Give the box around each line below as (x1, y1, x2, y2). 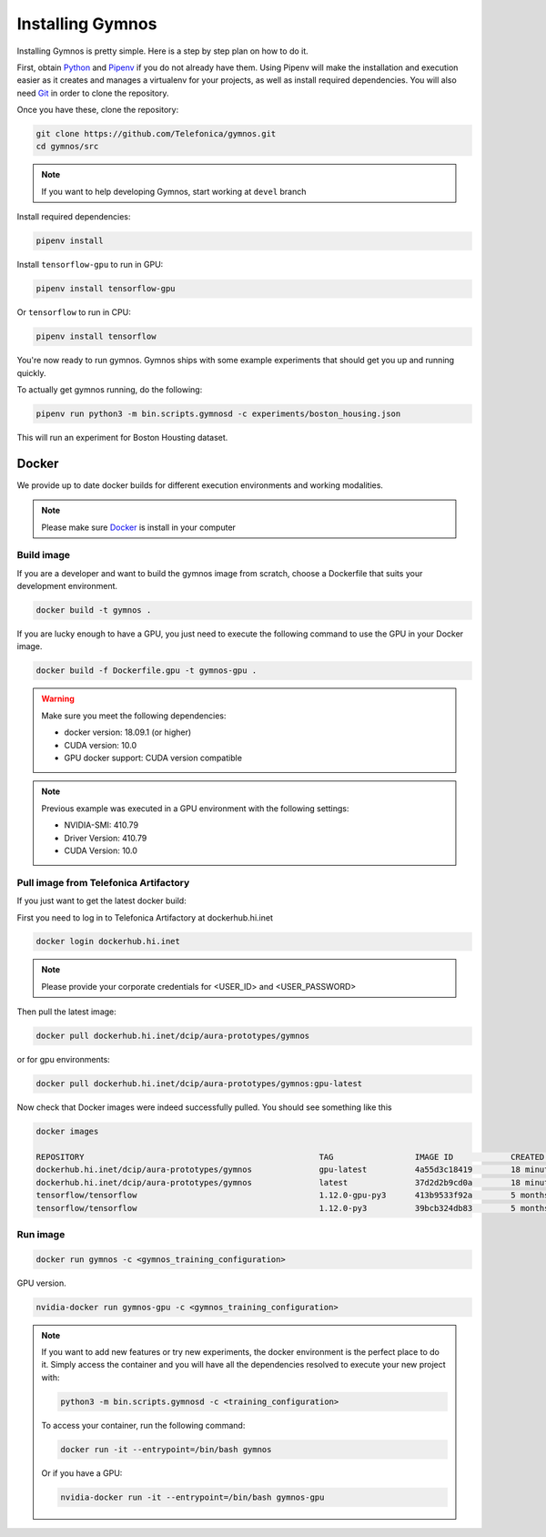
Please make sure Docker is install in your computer (41, 522, 237, 533)
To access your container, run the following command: (41, 1420, 246, 1430)
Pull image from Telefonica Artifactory (16, 876, 190, 889)
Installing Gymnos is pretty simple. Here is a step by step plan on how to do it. (16, 46, 308, 56)
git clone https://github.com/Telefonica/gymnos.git (35, 128, 277, 139)
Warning (41, 693, 75, 705)
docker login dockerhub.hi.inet (35, 936, 181, 947)
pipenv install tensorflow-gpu (35, 283, 177, 294)
